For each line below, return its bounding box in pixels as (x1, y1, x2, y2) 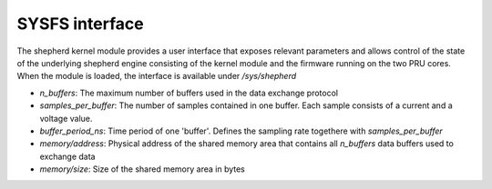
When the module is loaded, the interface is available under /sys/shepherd (16, 71, 297, 82)
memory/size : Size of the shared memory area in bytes (39, 164, 246, 174)
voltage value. (39, 113, 93, 124)
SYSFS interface (16, 14, 145, 34)
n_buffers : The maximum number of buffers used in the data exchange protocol (39, 87, 339, 98)
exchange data (39, 151, 96, 162)
